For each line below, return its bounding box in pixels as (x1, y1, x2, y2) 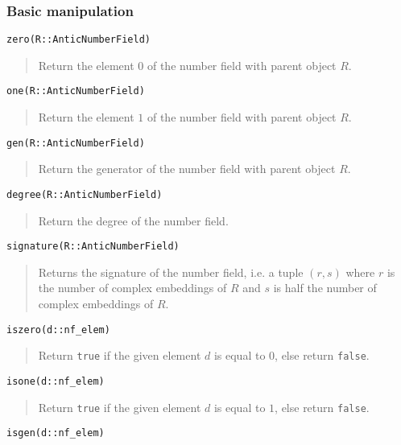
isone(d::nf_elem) (6, 375, 105, 387)
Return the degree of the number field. (38, 212, 229, 229)
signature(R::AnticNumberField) (6, 241, 180, 253)
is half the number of (273, 279, 377, 296)
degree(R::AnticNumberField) (6, 188, 163, 200)
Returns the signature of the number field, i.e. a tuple (38, 263, 304, 280)
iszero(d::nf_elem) (6, 323, 110, 336)
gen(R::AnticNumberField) (6, 137, 145, 149)
